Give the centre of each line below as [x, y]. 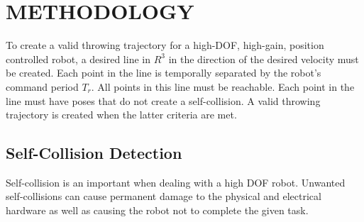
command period [42, 86]
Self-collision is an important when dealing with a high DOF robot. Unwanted [176, 182]
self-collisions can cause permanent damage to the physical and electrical [164, 196]
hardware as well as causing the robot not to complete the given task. [157, 210]
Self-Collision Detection [94, 153]
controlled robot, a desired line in [78, 59]
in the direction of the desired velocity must [264, 59]
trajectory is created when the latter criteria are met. [121, 115]
